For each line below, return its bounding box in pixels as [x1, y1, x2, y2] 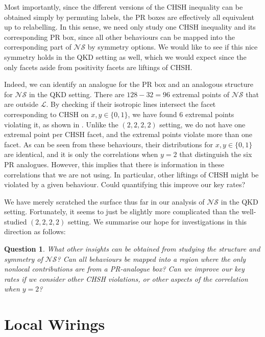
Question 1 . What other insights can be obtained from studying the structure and [4, 243, 260, 254]
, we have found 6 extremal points [128, 108, 234, 119]
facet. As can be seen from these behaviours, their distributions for [4, 139, 213, 149]
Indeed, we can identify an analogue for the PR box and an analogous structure [4, 79, 253, 89]
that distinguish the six [179, 149, 252, 160]
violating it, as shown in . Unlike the [4, 119, 118, 129]
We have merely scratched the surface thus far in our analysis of [4, 196, 205, 207]
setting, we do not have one [159, 119, 246, 129]
